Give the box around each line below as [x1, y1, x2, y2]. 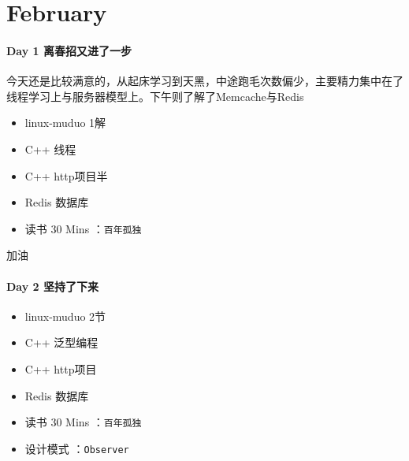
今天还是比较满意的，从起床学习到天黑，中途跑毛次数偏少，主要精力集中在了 [6, 72, 403, 89]
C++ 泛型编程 [24, 334, 99, 351]
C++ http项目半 [24, 167, 108, 184]
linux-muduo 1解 [24, 114, 106, 131]
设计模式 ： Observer [24, 440, 129, 456]
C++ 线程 [24, 140, 76, 157]
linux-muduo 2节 [24, 307, 106, 324]
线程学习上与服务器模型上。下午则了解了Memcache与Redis [6, 87, 304, 104]
